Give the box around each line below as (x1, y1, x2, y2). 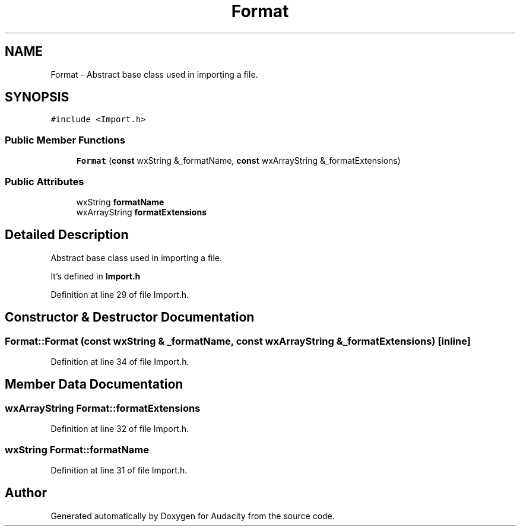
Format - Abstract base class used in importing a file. (50, 69, 258, 80)
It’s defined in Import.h (50, 271, 141, 281)
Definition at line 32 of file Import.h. (50, 424, 189, 434)
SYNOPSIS (5, 90, 69, 105)
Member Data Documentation (5, 377, 183, 392)
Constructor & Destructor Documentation (5, 310, 255, 325)
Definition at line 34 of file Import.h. (50, 357, 189, 367)
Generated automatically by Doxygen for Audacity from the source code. (50, 510, 335, 521)
